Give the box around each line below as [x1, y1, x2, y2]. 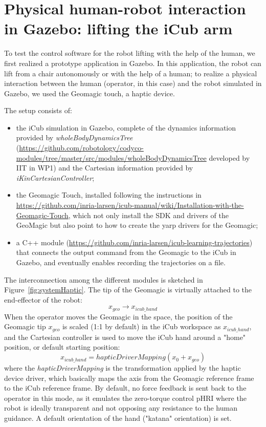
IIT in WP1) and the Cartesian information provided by [16, 162, 193, 173]
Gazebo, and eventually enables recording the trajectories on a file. [16, 257, 226, 267]
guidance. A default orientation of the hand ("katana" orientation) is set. [4, 413, 232, 423]
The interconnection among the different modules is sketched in [4, 274, 203, 285]
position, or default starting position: [4, 341, 120, 352]
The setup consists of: [4, 105, 72, 116]
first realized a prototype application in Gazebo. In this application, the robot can [4, 57, 261, 68]
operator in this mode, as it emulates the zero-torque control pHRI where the [4, 392, 247, 403]
